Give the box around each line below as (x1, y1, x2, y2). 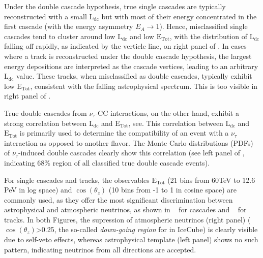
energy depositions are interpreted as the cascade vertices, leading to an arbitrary (4, 60, 258, 71)
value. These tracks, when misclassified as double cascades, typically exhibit (16, 71, 252, 81)
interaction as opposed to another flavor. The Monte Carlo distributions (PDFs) (4, 137, 253, 148)
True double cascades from (4, 107, 87, 118)
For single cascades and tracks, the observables (4, 174, 150, 185)
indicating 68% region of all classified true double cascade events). (4, 157, 210, 168)
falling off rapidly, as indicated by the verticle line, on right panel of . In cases (4, 41, 247, 51)
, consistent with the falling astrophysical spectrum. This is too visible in (30, 80, 258, 91)
